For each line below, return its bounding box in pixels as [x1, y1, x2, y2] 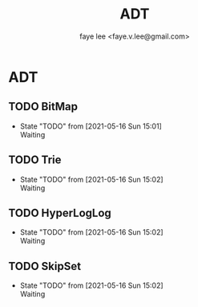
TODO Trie [8, 153, 62, 167]
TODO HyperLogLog [8, 206, 112, 219]
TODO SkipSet [8, 259, 82, 273]
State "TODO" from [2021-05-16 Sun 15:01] [19, 121, 162, 131]
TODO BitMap [8, 100, 79, 113]
